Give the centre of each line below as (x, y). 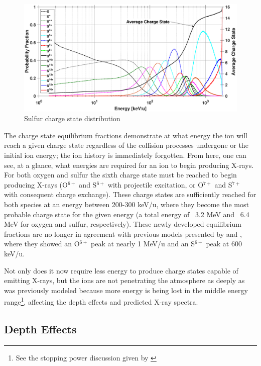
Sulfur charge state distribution (72, 118)
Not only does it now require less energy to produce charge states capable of (121, 270)
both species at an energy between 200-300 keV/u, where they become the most (126, 204)
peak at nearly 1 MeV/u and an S (143, 244)
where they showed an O (42, 244)
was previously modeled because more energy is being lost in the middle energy (126, 290)
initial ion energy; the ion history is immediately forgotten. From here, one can (125, 155)
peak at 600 (224, 244)
